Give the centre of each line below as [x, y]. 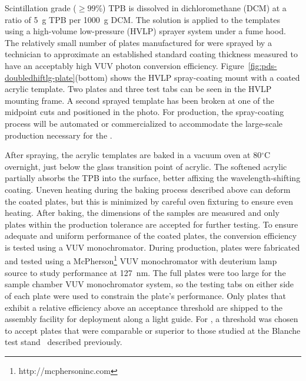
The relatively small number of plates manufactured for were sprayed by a [138, 42]
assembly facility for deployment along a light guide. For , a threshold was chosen [152, 319]
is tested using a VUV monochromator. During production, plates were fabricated [152, 247]
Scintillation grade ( [41, 8]
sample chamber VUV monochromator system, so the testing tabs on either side [149, 284]
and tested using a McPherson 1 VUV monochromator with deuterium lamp [141, 260]
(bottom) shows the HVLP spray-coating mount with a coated [187, 77]
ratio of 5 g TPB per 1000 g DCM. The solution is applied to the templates [142, 19]
